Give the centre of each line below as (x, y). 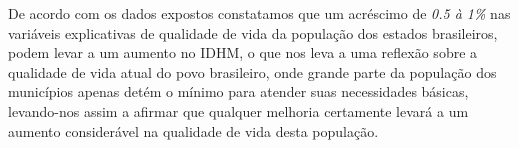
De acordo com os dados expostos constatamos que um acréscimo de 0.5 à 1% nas (259, 13)
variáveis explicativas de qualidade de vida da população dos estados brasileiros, (253, 32)
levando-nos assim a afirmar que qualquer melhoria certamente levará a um (238, 110)
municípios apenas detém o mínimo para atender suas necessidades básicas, (238, 91)
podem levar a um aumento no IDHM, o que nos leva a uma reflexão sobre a (243, 52)
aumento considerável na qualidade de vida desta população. (193, 130)
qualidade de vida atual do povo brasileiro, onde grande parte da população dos (252, 71)
